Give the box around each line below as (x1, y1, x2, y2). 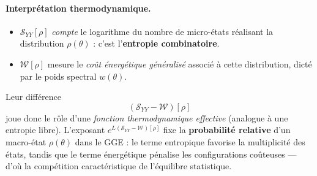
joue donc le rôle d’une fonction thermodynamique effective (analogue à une (6, 111, 288, 124)
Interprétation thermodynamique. (6, 1, 151, 14)
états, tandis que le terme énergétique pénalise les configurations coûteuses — (6, 147, 297, 160)
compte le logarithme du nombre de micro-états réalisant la (51, 25, 274, 37)
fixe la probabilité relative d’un (163, 123, 291, 136)
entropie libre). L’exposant (6, 123, 105, 136)
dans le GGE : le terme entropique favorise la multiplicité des (75, 135, 305, 148)
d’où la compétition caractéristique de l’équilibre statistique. (6, 159, 232, 172)
